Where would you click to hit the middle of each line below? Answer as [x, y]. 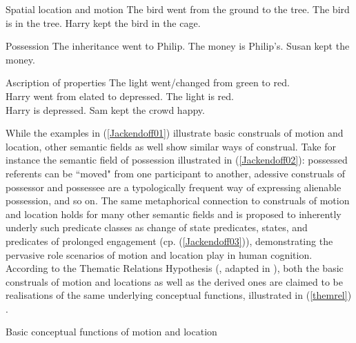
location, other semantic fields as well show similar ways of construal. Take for [171, 146]
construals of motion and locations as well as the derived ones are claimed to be [174, 281]
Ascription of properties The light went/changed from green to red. [148, 82]
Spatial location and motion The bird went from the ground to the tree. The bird [178, 9]
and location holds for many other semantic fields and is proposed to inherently [174, 214]
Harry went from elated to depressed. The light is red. [120, 96]
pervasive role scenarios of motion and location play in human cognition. [159, 254]
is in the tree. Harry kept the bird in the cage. [103, 22]
